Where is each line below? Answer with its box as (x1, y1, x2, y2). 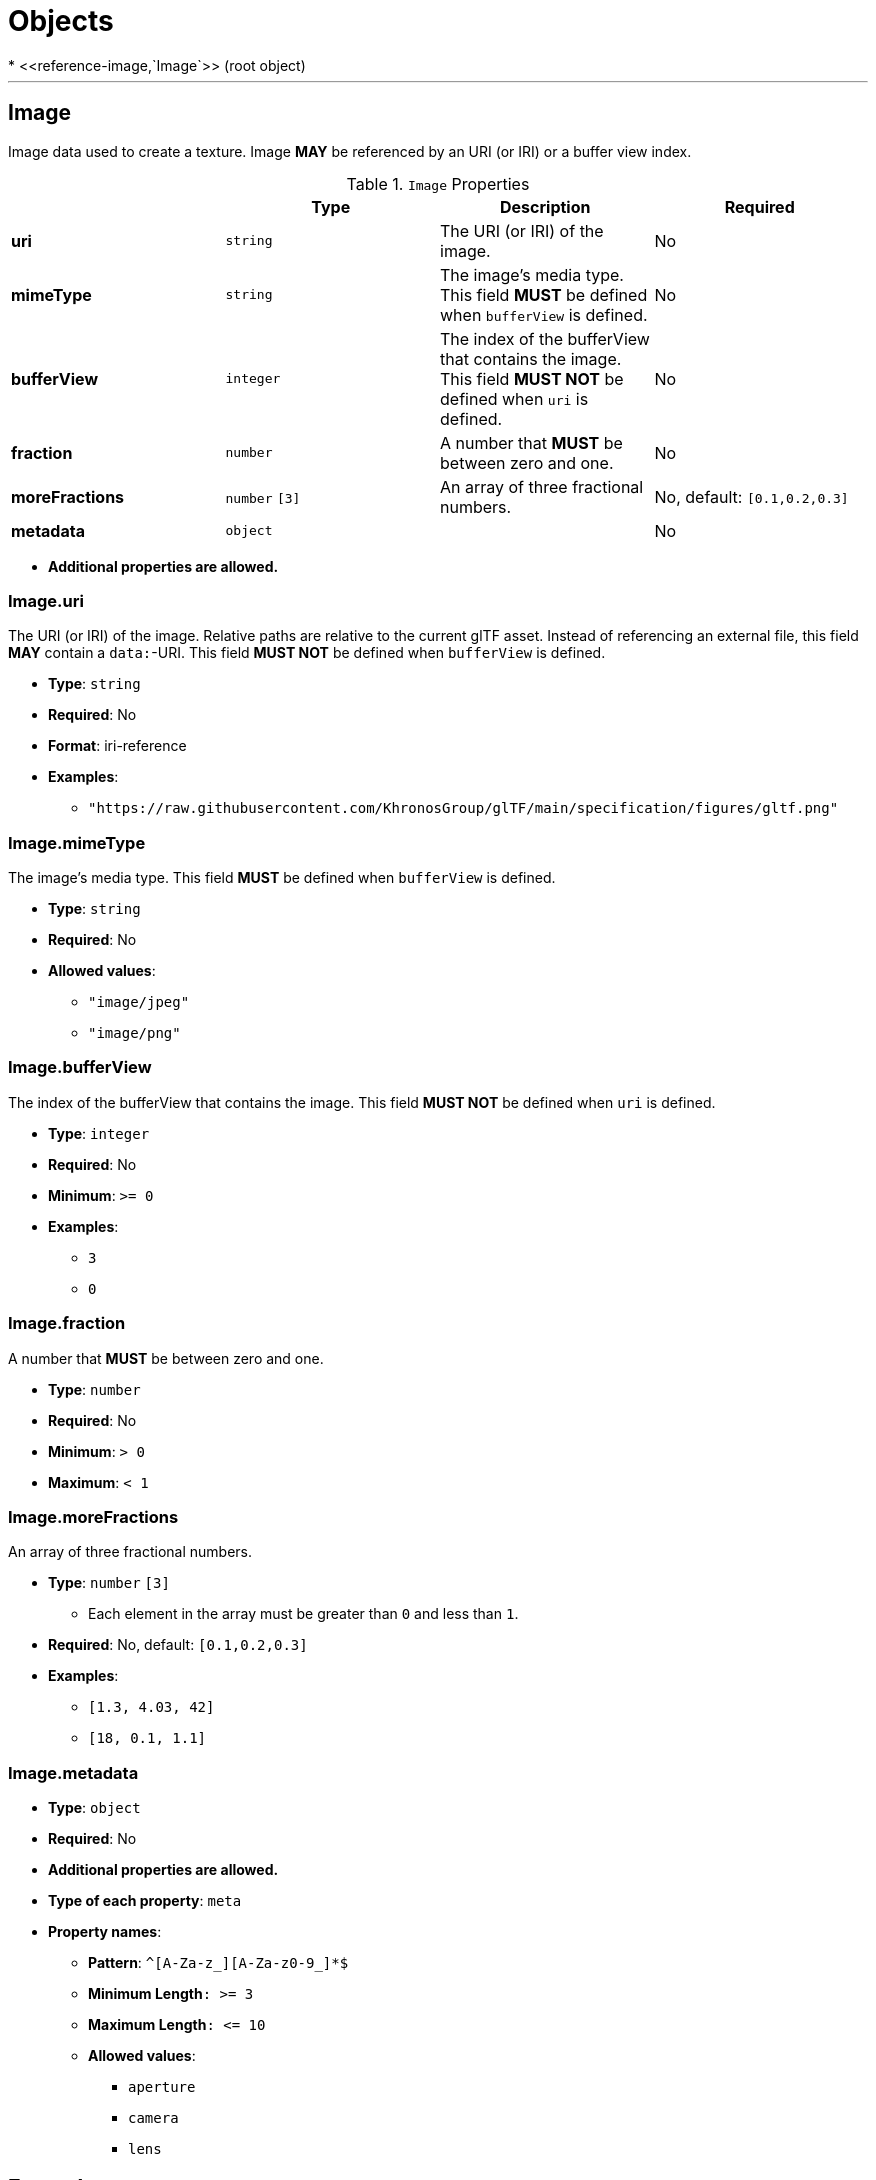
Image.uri (8, 590, 84, 611)
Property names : (48, 1923, 162, 1941)
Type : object (48, 1799, 141, 1817)
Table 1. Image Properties (346, 173, 530, 194)
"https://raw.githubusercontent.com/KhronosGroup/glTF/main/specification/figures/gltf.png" (88, 800, 839, 817)
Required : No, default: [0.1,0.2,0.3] (48, 1636, 308, 1654)
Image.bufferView (8, 1057, 152, 1078)
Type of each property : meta (48, 1892, 242, 1910)
